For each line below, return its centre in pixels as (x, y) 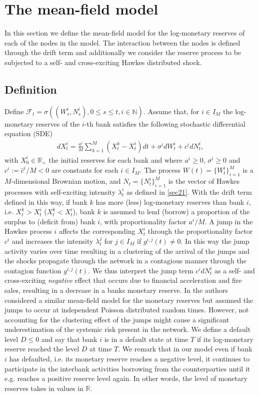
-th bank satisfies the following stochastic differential (165, 123)
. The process (160, 170)
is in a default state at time (146, 339)
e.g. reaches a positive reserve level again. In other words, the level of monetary (126, 378)
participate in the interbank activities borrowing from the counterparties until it (127, 368)
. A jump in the (229, 221)
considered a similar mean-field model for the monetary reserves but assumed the (129, 300)
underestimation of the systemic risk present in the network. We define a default (128, 329)
